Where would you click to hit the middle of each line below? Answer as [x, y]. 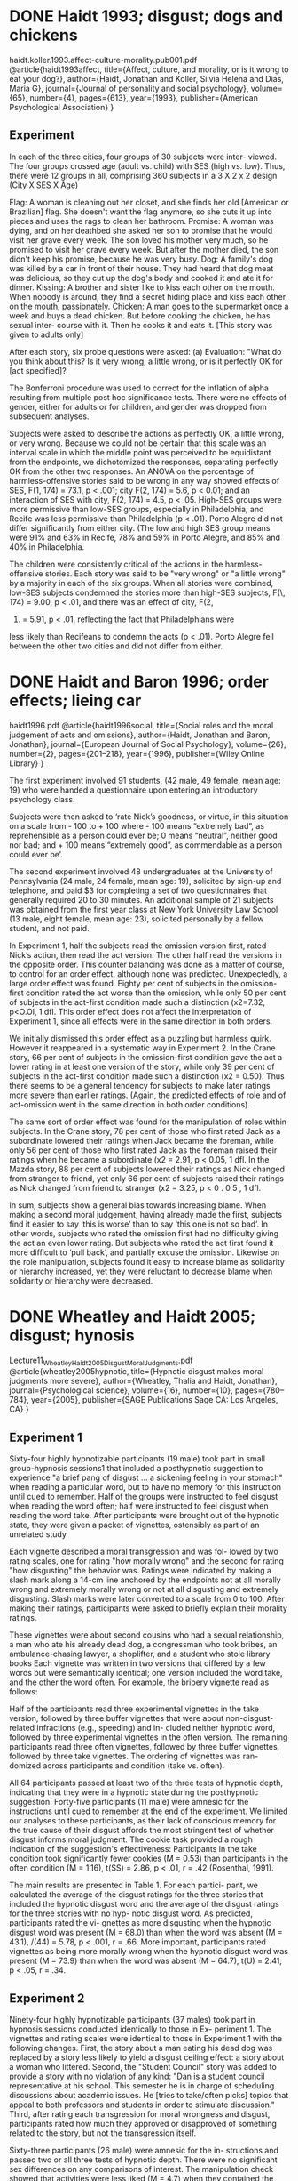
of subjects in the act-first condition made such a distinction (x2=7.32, [137, 1002]
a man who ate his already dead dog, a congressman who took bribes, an [143, 1645]
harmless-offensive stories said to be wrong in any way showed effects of [145, 480]
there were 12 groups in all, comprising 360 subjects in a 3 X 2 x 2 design [143, 175]
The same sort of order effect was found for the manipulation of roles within [148, 1122]
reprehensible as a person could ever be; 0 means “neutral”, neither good [143, 835]
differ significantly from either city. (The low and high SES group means [140, 527]
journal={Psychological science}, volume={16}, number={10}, [121, 1390]
